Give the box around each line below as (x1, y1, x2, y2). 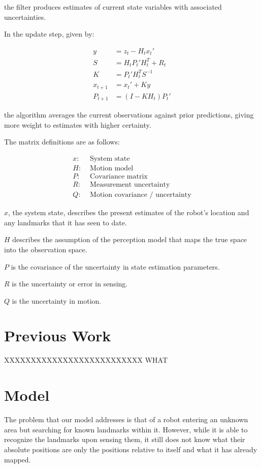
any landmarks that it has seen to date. (4, 217, 127, 227)
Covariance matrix (90, 173, 148, 181)
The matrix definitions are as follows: (4, 136, 120, 147)
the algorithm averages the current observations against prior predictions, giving (4, 109, 254, 120)
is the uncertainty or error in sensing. (12, 278, 128, 289)
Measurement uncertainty (90, 181, 170, 189)
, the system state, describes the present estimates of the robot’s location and (8, 207, 249, 218)
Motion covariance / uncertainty (90, 191, 191, 199)
